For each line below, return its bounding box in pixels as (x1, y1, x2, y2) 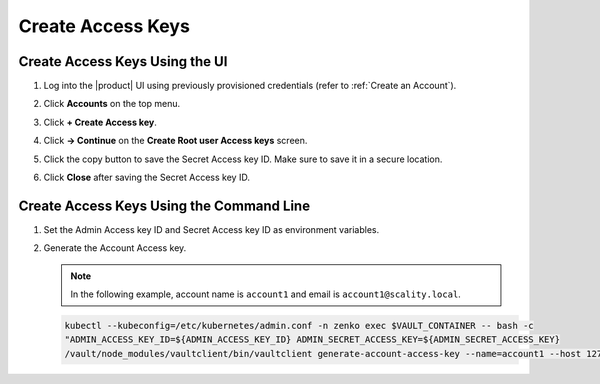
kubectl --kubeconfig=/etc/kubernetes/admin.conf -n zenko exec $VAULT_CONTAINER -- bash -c (64, 320, 534, 332)
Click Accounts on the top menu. (43, 98, 180, 110)
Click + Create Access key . (43, 116, 157, 128)
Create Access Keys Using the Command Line (18, 197, 310, 214)
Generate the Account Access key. (43, 242, 187, 254)
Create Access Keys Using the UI (18, 53, 228, 70)
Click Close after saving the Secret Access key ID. (43, 171, 250, 184)
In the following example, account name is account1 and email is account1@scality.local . (70, 288, 462, 300)
